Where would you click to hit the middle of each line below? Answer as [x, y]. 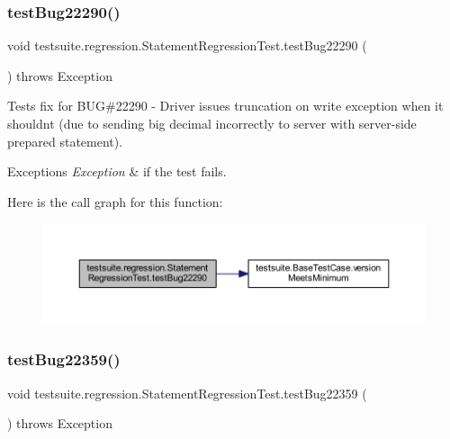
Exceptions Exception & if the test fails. [117, 171]
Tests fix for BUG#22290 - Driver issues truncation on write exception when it [225, 106]
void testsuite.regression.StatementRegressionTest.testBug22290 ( [187, 45]
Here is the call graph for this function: [115, 201]
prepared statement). [65, 141]
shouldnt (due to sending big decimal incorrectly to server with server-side [212, 123]
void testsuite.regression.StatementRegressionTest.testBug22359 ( [187, 393]
